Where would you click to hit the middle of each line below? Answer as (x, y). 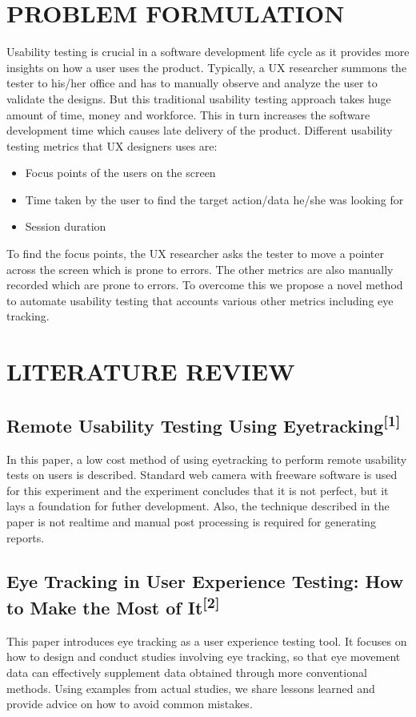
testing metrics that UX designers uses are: (112, 145)
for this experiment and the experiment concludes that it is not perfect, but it (198, 490)
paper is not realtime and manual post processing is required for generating (191, 521)
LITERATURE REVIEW (151, 371)
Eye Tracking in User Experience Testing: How (205, 580)
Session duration (66, 226)
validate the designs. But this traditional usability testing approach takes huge (199, 98)
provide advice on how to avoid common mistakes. (130, 704)
